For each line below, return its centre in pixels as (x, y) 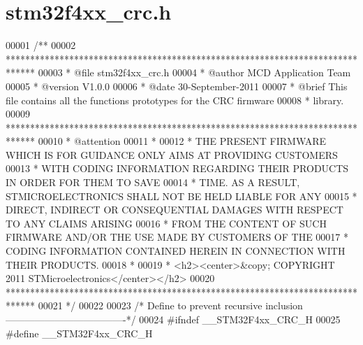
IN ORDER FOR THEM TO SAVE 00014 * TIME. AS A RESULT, (153, 182)
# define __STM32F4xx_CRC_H (79, 333)
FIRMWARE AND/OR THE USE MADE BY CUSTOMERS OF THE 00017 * (177, 237)
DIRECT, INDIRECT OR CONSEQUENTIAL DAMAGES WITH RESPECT (175, 210)
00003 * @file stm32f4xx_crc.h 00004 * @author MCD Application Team (194, 72)
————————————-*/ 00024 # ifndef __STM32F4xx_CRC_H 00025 (173, 319)
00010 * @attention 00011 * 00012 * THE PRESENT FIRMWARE (182, 141)
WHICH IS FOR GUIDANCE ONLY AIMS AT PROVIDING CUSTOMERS (172, 154)
